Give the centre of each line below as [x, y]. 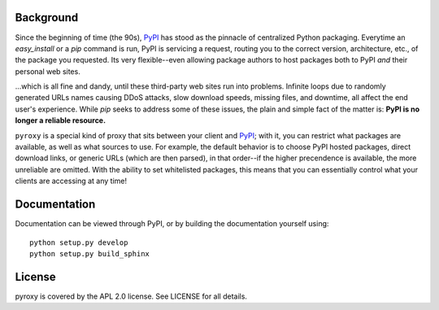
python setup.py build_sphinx [90, 253]
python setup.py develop [79, 242]
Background [47, 17]
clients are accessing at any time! [71, 181]
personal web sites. [48, 71]
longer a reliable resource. [60, 120]
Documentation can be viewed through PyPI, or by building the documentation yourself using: [172, 224]
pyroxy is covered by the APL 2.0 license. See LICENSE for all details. [131, 296]
